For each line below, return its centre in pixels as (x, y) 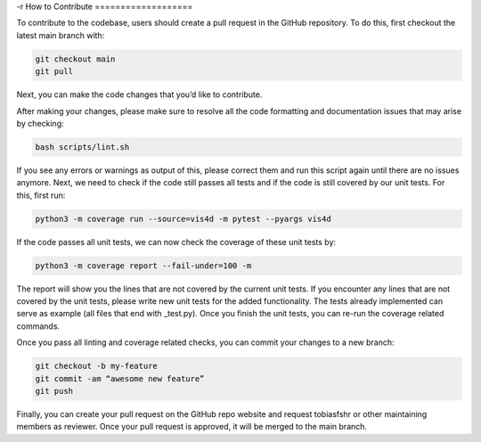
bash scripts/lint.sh (82, 147)
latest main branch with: (61, 35)
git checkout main (75, 59)
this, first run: (41, 195)
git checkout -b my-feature (96, 366)
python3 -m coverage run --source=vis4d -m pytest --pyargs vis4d (183, 219)
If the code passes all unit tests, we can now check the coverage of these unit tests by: (176, 241)
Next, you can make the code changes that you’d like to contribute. (139, 94)
